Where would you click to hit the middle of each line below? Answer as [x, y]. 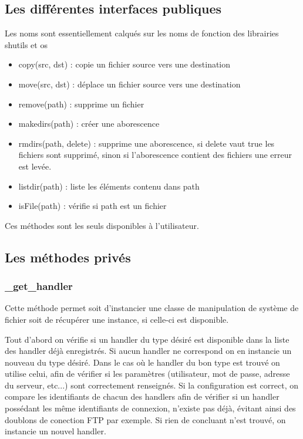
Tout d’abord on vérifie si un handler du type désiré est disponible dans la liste [147, 339]
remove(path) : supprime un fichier [81, 104]
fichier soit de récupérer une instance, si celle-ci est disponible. [117, 319]
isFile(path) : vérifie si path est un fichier [92, 206]
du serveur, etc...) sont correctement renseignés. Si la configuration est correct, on [151, 385]
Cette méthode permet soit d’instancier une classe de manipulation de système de [152, 308]
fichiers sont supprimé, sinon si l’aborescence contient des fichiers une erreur [155, 155]
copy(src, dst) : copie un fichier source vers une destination [124, 64]
